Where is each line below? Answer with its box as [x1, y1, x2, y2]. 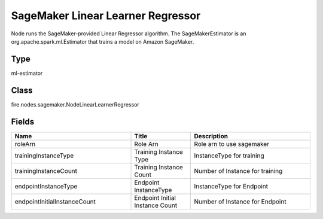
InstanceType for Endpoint [194, 182, 269, 190]
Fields [11, 117, 35, 127]
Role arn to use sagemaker [194, 139, 269, 148]
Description [194, 132, 228, 140]
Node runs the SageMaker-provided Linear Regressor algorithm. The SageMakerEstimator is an [11, 30, 246, 37]
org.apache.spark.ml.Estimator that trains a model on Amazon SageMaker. [11, 38, 194, 45]
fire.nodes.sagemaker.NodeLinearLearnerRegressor [11, 101, 140, 108]
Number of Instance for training [194, 166, 283, 175]
